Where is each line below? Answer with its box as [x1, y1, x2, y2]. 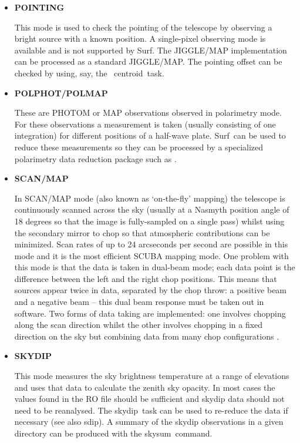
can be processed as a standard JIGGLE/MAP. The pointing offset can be [14, 55, 282, 68]
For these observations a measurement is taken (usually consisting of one [14, 118, 276, 130]
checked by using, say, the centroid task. [14, 66, 164, 79]
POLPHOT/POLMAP [14, 86, 108, 99]
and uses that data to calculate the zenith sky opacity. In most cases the [14, 381, 275, 393]
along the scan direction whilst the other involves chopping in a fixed [14, 318, 263, 331]
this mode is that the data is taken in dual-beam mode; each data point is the [14, 261, 295, 273]
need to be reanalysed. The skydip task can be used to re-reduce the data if [14, 404, 288, 416]
